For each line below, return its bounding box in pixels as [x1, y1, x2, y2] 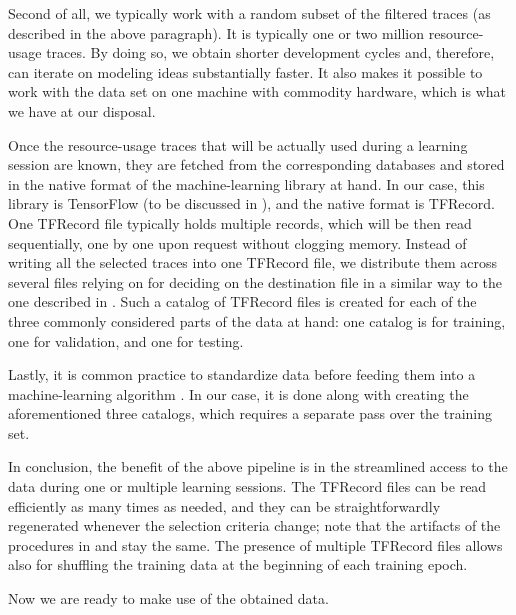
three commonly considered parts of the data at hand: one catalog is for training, [8, 310, 506, 331]
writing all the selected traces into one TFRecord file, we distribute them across [8, 252, 497, 273]
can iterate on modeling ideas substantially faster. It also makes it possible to [8, 61, 483, 82]
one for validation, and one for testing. [8, 330, 244, 351]
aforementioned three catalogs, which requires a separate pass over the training [8, 403, 493, 424]
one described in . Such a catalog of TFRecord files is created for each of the [8, 291, 477, 312]
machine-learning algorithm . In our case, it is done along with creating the [8, 383, 469, 404]
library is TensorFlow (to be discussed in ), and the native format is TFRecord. [8, 193, 495, 214]
